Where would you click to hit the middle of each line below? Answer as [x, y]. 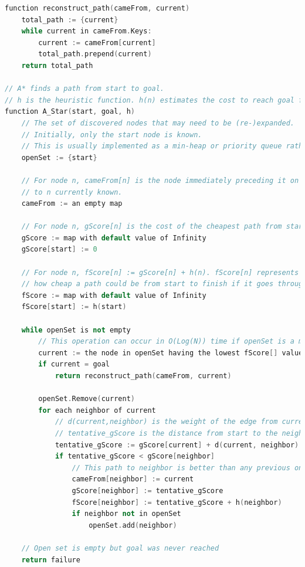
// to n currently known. [72, 192]
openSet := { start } [59, 157]
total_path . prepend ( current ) [95, 54]
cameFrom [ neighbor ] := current [133, 479]
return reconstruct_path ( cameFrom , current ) [143, 376]
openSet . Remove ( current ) [87, 399]
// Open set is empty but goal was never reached [120, 548]
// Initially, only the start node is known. [112, 135]
